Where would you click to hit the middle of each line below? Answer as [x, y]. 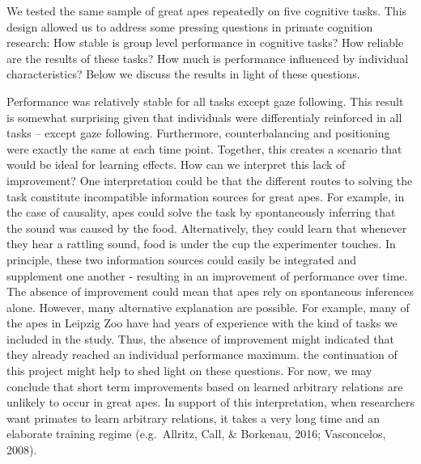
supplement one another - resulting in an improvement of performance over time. [207, 275]
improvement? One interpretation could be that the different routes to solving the [210, 180]
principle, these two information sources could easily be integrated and [182, 259]
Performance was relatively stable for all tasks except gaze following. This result [205, 101]
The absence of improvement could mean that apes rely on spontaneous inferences [210, 291]
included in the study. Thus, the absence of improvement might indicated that [201, 338]
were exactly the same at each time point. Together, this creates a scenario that [204, 148]
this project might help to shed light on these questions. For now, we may [189, 371]
